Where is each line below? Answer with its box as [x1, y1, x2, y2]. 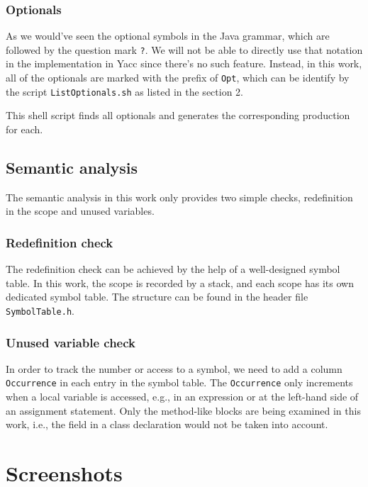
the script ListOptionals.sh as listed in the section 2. [6, 84, 243, 99]
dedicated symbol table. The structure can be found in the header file [6, 289, 308, 304]
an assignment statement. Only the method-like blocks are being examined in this [6, 403, 361, 418]
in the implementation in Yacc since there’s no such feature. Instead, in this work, [6, 56, 362, 71]
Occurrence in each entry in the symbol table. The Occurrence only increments [6, 375, 353, 390]
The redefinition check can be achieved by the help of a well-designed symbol [6, 262, 340, 276]
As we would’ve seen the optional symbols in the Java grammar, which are [6, 28, 330, 43]
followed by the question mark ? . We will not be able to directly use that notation [6, 42, 363, 57]
